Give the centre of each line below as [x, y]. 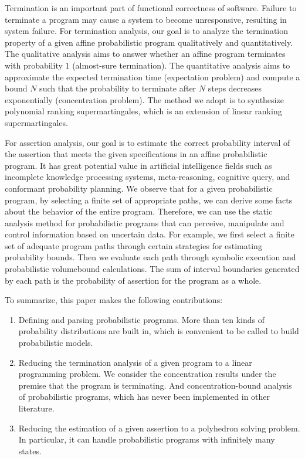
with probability [34, 65]
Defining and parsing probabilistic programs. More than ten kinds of [142, 319]
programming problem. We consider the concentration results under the [147, 374]
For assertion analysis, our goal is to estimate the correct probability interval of [148, 142]
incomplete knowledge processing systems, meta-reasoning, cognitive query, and [148, 177]
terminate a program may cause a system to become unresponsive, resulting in [146, 19]
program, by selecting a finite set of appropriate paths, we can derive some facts [149, 200]
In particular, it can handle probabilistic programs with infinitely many [147, 439]
